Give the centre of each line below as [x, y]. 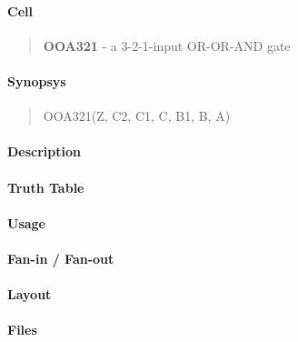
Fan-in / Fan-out [61, 258]
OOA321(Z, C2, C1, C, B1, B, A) [137, 116]
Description [45, 151]
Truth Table [46, 187]
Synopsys [37, 80]
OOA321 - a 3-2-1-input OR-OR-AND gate [167, 45]
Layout [30, 294]
